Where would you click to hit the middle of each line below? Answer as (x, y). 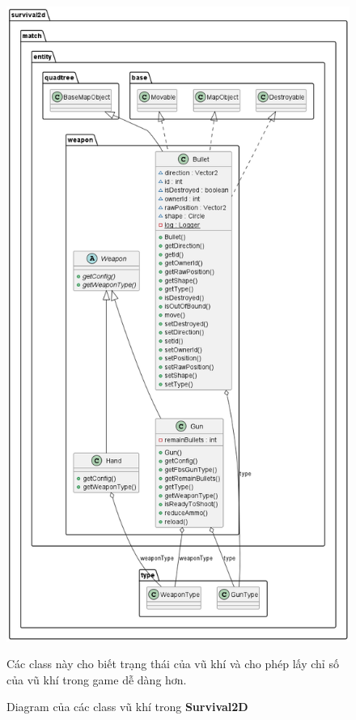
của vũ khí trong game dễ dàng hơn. (97, 679)
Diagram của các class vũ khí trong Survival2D (127, 707)
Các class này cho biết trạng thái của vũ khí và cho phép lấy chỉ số (173, 664)
